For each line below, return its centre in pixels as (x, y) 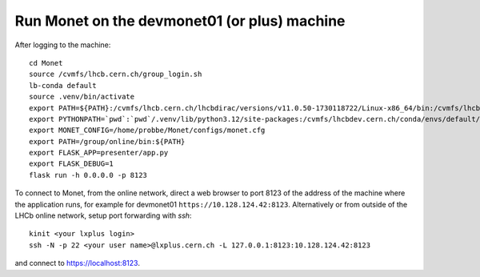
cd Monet (46, 63)
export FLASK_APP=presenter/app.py (99, 153)
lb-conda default (63, 85)
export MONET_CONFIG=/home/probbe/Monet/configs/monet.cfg (147, 130)
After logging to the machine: (63, 45)
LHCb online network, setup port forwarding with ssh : (103, 215)
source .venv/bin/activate (82, 97)
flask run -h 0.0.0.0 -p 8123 (88, 175)
